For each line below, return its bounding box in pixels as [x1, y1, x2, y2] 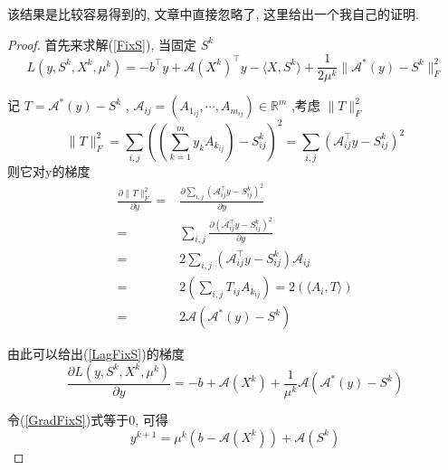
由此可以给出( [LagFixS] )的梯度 [7, 344, 185, 363]
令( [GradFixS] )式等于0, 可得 [7, 410, 168, 428]
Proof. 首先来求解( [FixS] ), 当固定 [7, 34, 196, 53]
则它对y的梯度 [7, 162, 91, 181]
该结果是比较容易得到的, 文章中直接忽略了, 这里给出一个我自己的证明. [7, 5, 419, 23]
